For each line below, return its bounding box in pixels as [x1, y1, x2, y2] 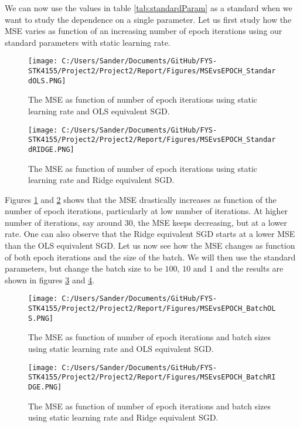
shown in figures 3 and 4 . [5, 273, 95, 286]
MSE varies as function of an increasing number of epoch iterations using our [5, 25, 282, 37]
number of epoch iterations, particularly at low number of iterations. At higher [5, 205, 288, 217]
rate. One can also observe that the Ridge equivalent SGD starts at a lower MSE [5, 228, 295, 240]
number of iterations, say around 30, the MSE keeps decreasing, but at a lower [5, 216, 287, 228]
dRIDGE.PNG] [28, 145, 74, 154]
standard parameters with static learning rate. [5, 36, 171, 48]
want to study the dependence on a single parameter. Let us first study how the [5, 13, 292, 25]
